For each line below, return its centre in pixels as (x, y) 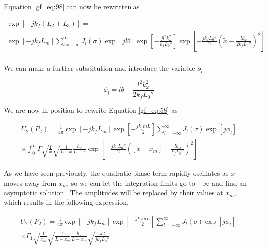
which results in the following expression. (66, 202)
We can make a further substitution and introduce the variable (100, 68)
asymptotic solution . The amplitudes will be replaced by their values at (114, 192)
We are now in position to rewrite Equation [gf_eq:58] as (91, 110)
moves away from (30, 182)
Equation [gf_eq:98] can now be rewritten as (72, 6)
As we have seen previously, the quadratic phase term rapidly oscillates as (116, 173)
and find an (229, 182)
